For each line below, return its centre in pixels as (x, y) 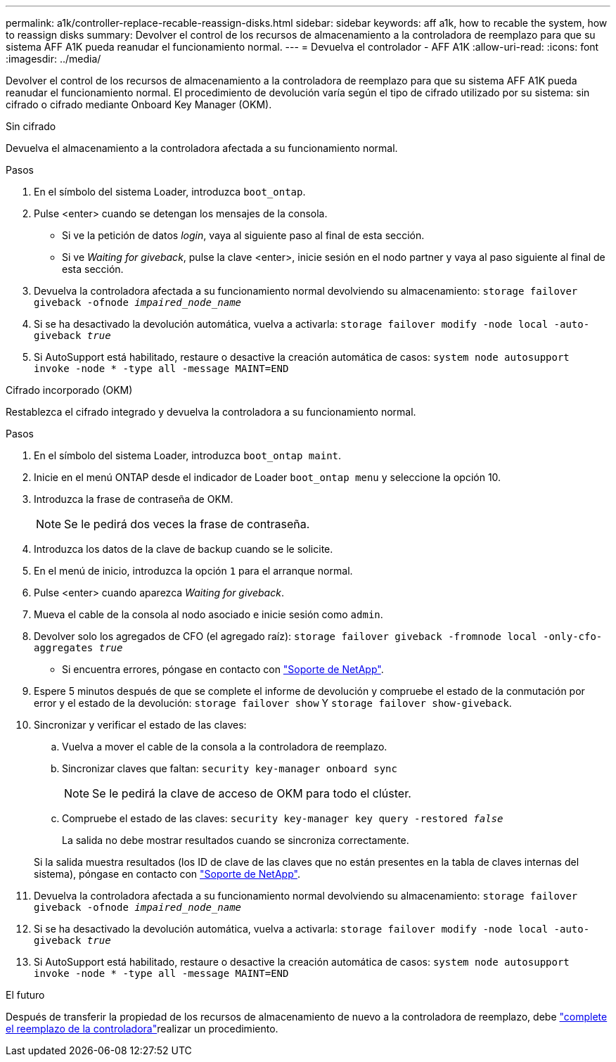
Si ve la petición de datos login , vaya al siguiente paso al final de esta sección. (243, 235)
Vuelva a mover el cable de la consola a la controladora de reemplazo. (225, 747)
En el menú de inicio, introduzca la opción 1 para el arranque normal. (193, 571)
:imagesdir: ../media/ (53, 59)
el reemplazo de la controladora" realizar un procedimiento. (142, 1029)
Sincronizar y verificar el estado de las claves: (140, 725)
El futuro (25, 995)
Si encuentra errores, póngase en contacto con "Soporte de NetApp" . (223, 669)
